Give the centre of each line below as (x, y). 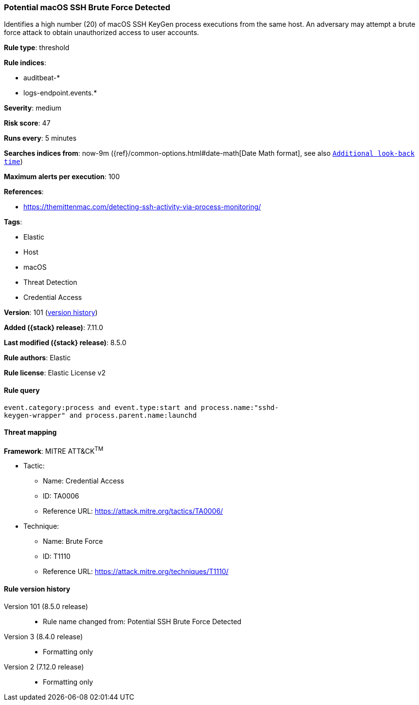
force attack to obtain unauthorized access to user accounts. (101, 33)
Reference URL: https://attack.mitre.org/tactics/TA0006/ (133, 511)
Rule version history (37, 589)
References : (24, 192)
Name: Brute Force (73, 541)
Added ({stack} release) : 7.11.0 (54, 328)
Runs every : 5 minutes (40, 138)
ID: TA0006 (61, 496)
